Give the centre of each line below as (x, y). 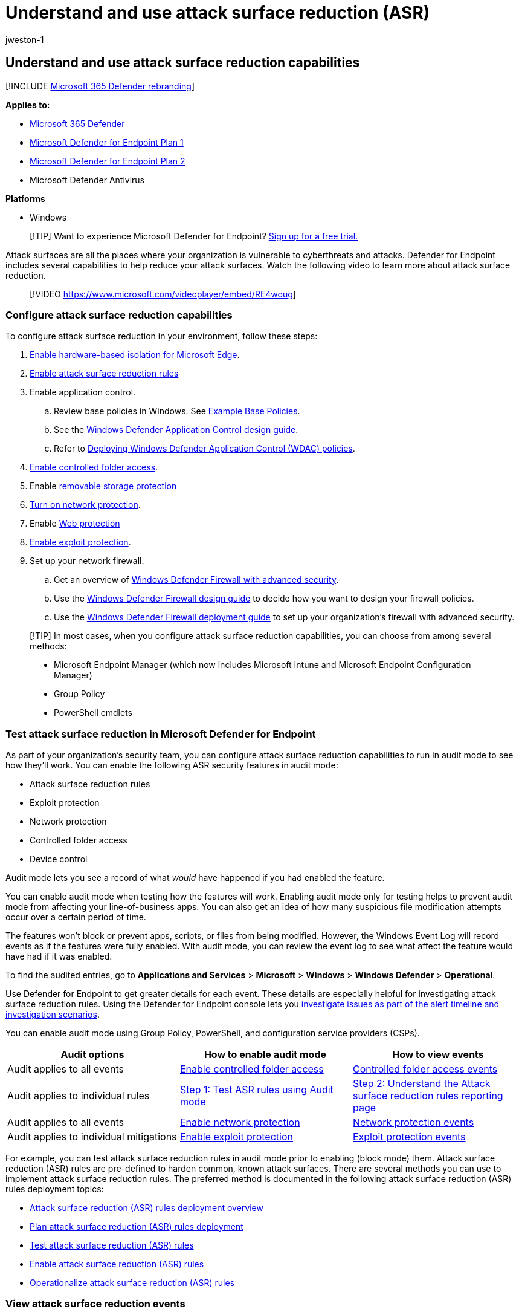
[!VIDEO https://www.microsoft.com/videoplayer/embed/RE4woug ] (163, 294)
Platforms (25, 198)
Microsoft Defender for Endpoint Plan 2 (108, 161)
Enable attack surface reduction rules (104, 374)
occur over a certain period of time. (76, 917)
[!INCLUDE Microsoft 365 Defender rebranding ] (100, 86)
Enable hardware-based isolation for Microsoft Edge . (135, 355)
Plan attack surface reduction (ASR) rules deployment (137, 1227)
